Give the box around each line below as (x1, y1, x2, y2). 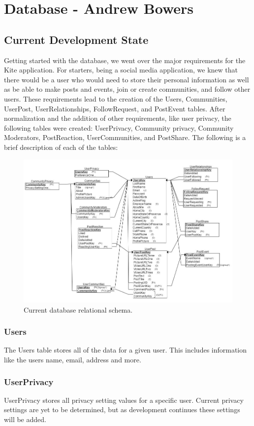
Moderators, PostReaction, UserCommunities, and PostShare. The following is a (4, 132, 246, 142)
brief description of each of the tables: (4, 142, 118, 152)
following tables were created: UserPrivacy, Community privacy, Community (4, 122, 234, 133)
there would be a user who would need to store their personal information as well (4, 74, 249, 84)
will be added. (4, 414, 46, 425)
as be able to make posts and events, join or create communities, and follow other (4, 84, 251, 94)
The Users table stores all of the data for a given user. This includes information (4, 345, 247, 355)
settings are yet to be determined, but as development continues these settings (4, 404, 240, 415)
